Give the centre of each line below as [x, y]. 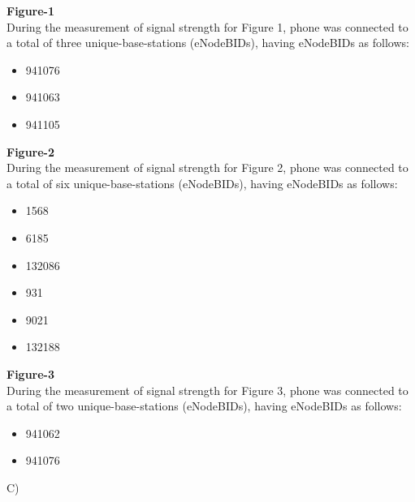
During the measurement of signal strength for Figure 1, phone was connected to [207, 26]
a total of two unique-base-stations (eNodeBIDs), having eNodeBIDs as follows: [204, 406]
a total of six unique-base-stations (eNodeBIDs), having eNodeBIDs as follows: [202, 183]
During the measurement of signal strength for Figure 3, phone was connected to [207, 390]
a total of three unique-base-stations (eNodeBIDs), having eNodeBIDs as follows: [208, 43]
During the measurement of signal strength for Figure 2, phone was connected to [207, 167]
